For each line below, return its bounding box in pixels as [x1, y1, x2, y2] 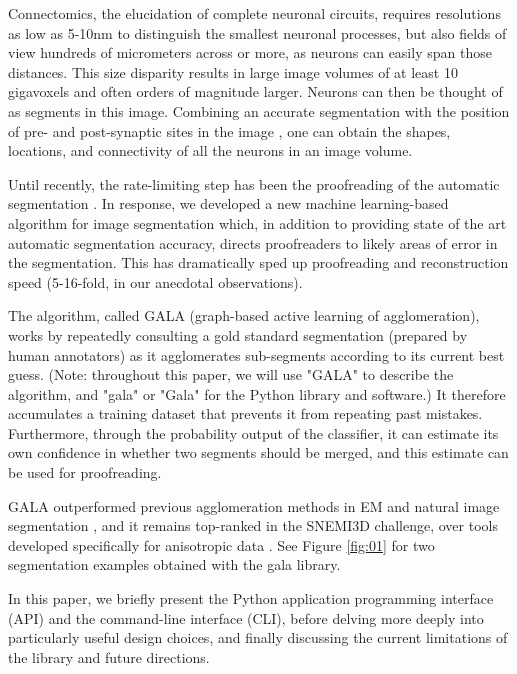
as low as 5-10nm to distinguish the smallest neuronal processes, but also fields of [8, 22, 507, 43]
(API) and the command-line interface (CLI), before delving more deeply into [8, 607, 484, 628]
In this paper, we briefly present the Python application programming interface [8, 588, 494, 609]
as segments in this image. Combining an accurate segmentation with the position [8, 100, 510, 121]
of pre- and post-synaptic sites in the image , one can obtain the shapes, [8, 120, 451, 141]
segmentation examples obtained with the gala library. [8, 554, 341, 575]
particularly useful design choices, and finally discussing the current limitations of [8, 627, 508, 648]
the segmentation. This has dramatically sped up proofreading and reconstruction [8, 252, 509, 273]
